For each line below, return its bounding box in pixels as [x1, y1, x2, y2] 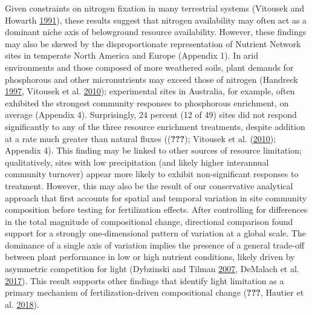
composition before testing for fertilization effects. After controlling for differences [5, 203, 308, 216]
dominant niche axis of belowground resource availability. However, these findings [5, 25, 307, 38]
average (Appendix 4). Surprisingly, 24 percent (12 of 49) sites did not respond [5, 108, 297, 121]
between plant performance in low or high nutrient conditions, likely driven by [5, 250, 295, 263]
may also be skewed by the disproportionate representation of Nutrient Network [5, 37, 301, 50]
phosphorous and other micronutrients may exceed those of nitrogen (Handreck [5, 73, 298, 85]
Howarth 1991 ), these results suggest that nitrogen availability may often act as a [5, 13, 307, 26]
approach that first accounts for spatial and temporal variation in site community [5, 191, 307, 204]
